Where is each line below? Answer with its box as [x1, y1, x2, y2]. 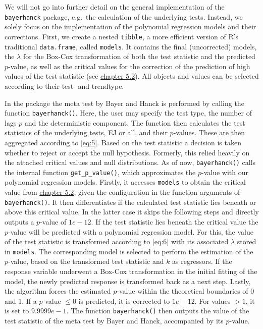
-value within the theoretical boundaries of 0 [117, 286, 254, 296]
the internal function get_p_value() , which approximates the [5, 167, 196, 177]
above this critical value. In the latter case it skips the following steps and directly [5, 206, 259, 217]
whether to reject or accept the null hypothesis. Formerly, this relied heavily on [5, 147, 250, 157]
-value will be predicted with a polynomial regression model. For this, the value [8, 226, 253, 237]
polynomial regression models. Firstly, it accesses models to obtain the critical [5, 177, 246, 187]
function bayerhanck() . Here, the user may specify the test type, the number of [5, 107, 252, 118]
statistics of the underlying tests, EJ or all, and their [5, 127, 168, 138]
